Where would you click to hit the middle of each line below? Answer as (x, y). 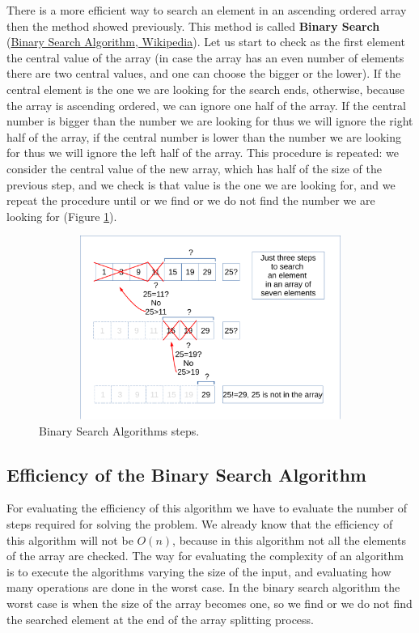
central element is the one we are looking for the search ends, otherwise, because (206, 89)
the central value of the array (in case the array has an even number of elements (205, 57)
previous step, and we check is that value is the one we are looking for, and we (201, 184)
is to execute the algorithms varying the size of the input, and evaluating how (199, 571)
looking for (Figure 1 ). (62, 216)
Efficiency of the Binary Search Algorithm (186, 474)
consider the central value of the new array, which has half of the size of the (194, 168)
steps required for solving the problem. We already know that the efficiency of (200, 524)
